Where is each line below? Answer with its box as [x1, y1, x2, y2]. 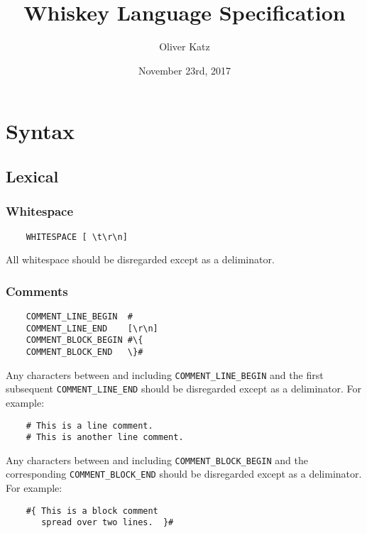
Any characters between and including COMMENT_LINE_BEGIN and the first [6, 367, 324, 382]
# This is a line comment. [26, 420, 153, 431]
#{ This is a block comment [26, 505, 158, 516]
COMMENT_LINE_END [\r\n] [26, 323, 158, 334]
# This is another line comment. [26, 432, 184, 443]
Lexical [6, 165, 59, 187]
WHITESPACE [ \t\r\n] [26, 231, 128, 242]
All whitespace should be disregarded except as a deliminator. [6, 252, 275, 267]
